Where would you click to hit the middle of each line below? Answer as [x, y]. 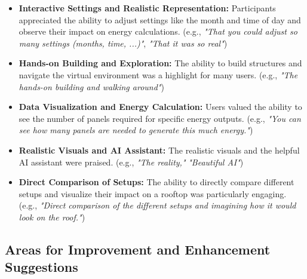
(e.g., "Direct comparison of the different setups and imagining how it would [157, 205]
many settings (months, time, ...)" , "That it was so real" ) [123, 43]
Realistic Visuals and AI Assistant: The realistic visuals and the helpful [159, 150]
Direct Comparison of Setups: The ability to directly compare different [156, 182]
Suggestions [42, 267]
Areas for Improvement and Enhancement [138, 249]
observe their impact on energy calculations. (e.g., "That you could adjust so [158, 31]
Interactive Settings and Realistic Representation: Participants [147, 8]
